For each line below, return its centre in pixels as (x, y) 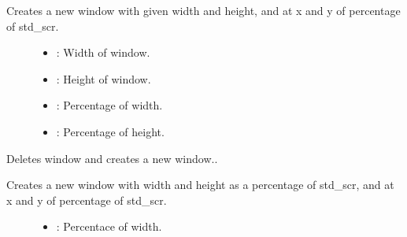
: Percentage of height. (110, 131)
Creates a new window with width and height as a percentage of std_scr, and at (200, 185)
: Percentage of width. (109, 105)
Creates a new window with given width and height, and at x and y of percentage (203, 10)
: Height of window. (104, 78)
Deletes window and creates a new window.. (112, 158)
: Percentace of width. (109, 226)
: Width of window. (103, 52)
